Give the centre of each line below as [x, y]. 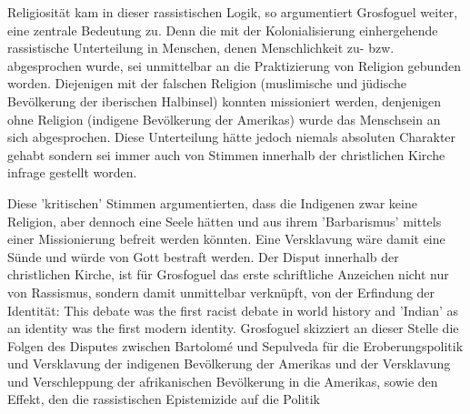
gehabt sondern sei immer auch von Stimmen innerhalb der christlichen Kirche [226, 154]
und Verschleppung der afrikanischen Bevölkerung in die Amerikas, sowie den [223, 381]
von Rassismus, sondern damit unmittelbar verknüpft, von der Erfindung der [221, 292]
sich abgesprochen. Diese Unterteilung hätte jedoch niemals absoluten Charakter [232, 137]
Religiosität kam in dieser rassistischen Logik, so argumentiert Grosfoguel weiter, [233, 12]
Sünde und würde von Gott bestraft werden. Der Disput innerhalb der [203, 256]
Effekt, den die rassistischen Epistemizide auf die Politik [164, 399]
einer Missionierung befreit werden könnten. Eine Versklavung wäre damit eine [226, 239]
